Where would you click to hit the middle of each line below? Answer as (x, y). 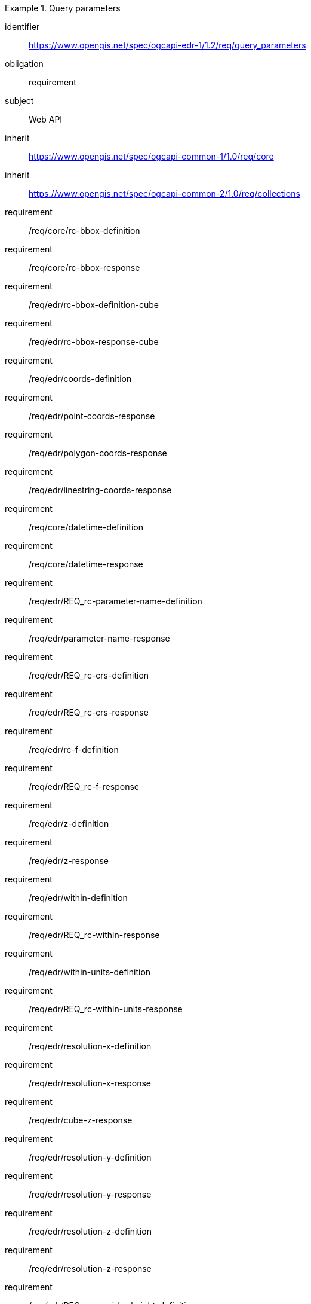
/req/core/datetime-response (86, 564)
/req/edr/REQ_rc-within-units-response (106, 1009)
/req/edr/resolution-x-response (90, 1083)
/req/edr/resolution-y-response (90, 1194)
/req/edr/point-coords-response (92, 416)
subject (19, 101)
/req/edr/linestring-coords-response (100, 490)
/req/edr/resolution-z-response (90, 1268)
